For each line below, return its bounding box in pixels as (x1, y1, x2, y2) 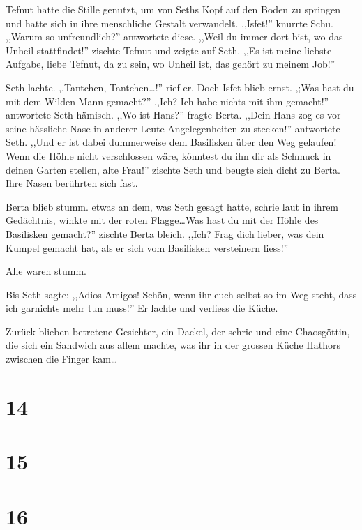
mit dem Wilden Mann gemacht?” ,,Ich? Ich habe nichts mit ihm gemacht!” (6, 93, 329, 108)
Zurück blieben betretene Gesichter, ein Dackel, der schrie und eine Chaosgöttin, (6, 324, 350, 338)
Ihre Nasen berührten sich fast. (6, 176, 138, 190)
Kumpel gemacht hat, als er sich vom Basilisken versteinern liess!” (6, 240, 289, 255)
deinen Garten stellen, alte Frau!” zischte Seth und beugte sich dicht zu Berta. (6, 162, 340, 176)
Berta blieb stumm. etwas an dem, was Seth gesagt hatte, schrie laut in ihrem (6, 199, 339, 213)
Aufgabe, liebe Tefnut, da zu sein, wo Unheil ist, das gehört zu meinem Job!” (6, 56, 335, 71)
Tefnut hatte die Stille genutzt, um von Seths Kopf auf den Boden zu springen (6, 2, 340, 16)
